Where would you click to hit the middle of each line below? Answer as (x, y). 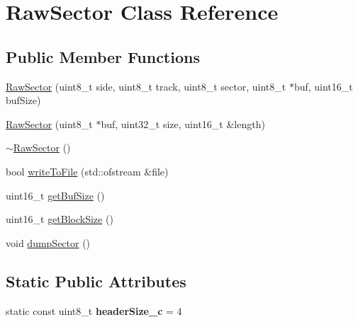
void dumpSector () (48, 242)
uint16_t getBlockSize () (60, 219)
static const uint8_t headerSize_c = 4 (94, 310)
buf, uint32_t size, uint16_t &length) (183, 123)
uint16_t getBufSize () (55, 195)
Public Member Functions (103, 56)
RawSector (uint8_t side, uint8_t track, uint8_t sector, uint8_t (146, 86)
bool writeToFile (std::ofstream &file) (87, 171)
